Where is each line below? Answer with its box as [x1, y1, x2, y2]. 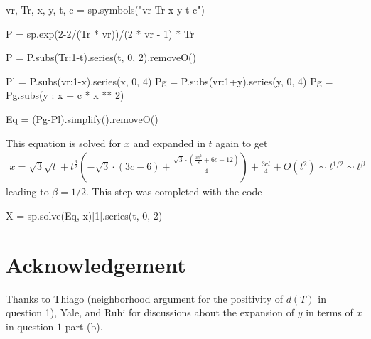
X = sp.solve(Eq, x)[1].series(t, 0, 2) [6, 208, 163, 222]
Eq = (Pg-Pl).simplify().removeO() [6, 111, 158, 126]
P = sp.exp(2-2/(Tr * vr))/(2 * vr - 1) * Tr [6, 26, 195, 41]
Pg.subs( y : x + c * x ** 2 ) [6, 87, 124, 102]
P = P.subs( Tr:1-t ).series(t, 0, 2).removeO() [6, 50, 196, 65]
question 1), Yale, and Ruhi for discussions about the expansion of [6, 305, 294, 320]
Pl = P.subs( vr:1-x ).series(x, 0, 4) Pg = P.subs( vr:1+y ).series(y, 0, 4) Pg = [6, 73, 333, 88]
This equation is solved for [6, 135, 122, 150]
